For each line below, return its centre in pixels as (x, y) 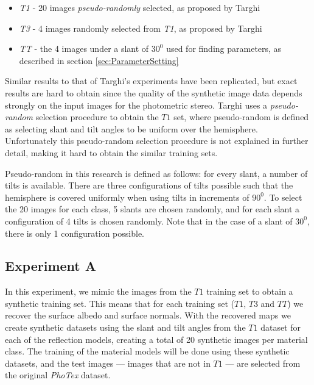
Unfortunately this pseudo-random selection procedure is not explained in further (157, 141)
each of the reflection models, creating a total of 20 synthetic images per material (156, 339)
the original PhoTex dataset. (58, 375)
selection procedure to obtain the (97, 117)
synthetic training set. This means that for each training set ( (120, 303)
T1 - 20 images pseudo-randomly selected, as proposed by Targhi (140, 7)
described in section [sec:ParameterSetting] (99, 60)
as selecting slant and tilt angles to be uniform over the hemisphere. (131, 128)
